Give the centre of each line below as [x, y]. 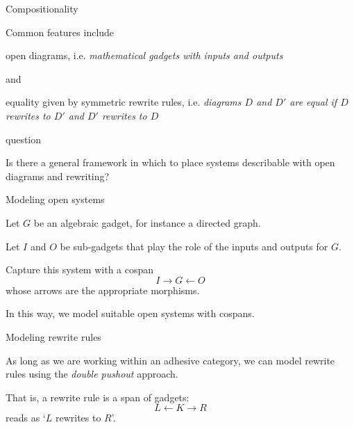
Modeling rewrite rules [53, 336]
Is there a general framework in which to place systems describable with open [170, 162]
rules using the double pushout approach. [92, 374]
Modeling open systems [55, 199]
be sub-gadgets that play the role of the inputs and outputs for [194, 246]
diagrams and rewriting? [58, 176]
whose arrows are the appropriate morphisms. [103, 290]
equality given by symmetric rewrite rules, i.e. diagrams [124, 102]
